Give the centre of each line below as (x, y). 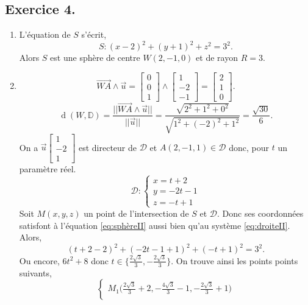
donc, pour (249, 147)
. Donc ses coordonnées (260, 213)
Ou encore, (39, 260)
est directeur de (108, 147)
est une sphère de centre (95, 58)
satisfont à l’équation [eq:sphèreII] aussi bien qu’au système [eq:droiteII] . (155, 225)
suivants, (35, 272)
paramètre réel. (48, 168)
